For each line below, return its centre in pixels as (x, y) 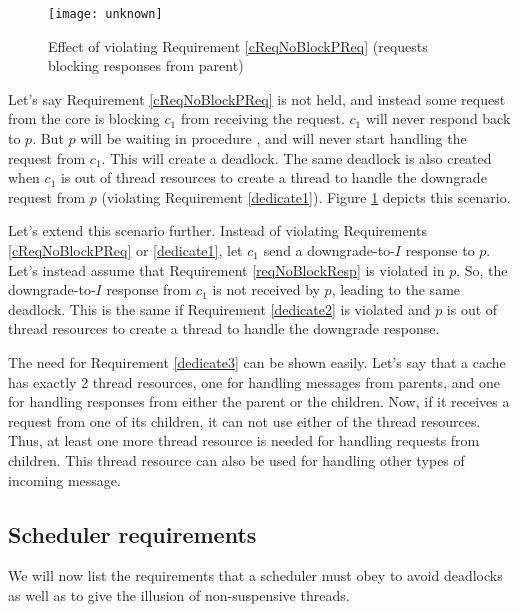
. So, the (482, 269)
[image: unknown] (105, 14)
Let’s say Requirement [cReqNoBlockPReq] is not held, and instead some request (257, 98)
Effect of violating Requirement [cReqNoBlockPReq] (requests (238, 45)
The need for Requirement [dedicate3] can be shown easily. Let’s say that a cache (257, 361)
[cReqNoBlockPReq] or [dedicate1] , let (125, 250)
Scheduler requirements (132, 533)
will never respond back (438, 118)
